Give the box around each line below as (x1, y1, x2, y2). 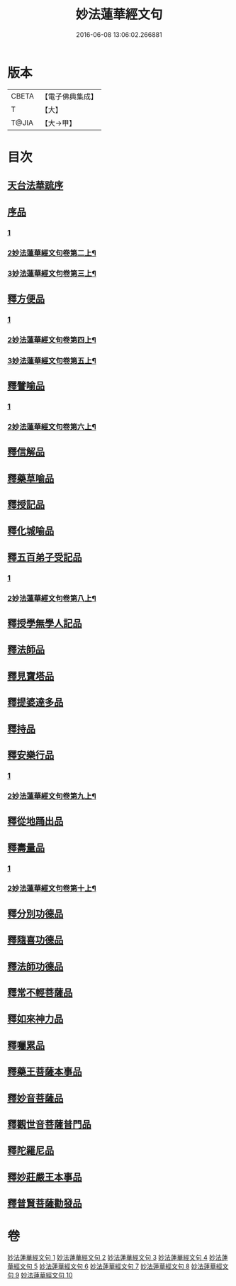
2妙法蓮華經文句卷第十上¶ (7, 884, 97, 894)
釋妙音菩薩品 (7, 1092, 64, 1104)
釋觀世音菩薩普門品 (7, 1118, 91, 1130)
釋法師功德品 (7, 960, 64, 972)
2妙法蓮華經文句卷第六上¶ (7, 421, 97, 431)
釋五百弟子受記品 (7, 551, 82, 563)
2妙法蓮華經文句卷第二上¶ (7, 248, 97, 257)
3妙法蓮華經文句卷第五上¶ (7, 355, 97, 365)
